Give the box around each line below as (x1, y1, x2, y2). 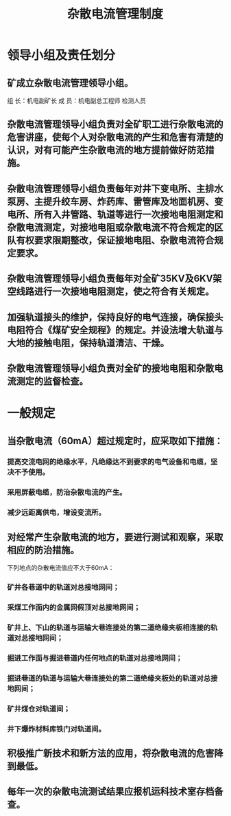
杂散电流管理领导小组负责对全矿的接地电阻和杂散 (7, 362, 215, 374)
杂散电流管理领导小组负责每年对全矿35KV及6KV (7, 273, 213, 285)
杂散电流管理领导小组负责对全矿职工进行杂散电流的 (7, 118, 223, 131)
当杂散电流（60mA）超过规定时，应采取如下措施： (7, 434, 223, 447)
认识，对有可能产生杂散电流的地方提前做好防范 (7, 144, 206, 156)
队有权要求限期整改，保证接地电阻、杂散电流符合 (7, 234, 215, 246)
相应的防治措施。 (7, 544, 80, 555)
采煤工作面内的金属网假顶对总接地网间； (7, 602, 141, 612)
